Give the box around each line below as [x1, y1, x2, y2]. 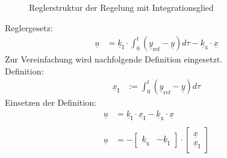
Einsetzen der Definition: [5, 96, 96, 109]
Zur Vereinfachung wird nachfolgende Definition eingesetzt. [5, 53, 223, 65]
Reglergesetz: [5, 21, 53, 34]
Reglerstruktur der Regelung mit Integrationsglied [29, 1, 214, 13]
